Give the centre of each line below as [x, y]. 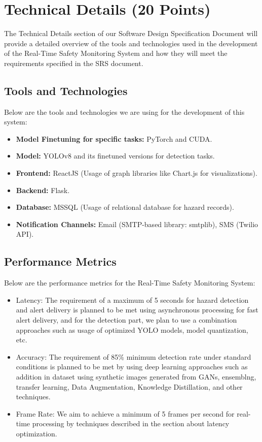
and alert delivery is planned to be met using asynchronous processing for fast [137, 310]
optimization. [36, 433]
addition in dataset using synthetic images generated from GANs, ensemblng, [136, 376]
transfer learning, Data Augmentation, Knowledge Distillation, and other [129, 386]
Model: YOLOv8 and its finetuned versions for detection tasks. [115, 156]
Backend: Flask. [43, 190]
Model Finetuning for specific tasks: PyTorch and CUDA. [114, 138]
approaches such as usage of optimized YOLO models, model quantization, [132, 329]
